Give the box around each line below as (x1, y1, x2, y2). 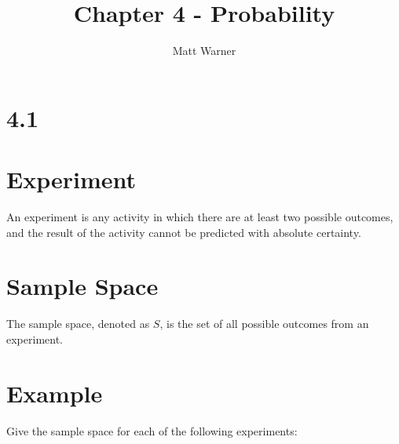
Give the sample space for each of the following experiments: (6, 422, 298, 439)
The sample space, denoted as (6, 315, 150, 332)
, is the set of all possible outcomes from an (159, 315, 369, 332)
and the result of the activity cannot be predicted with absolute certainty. (6, 224, 361, 240)
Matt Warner (172, 42, 236, 59)
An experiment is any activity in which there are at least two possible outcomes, (6, 209, 394, 225)
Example (6, 377, 103, 409)
